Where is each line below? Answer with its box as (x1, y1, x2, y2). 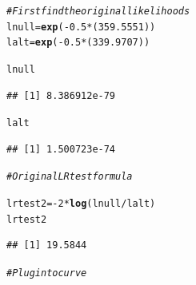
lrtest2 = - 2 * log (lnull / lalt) (6, 198, 156, 210)
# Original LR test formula (6, 171, 133, 183)
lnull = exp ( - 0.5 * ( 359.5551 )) (6, 21, 156, 33)
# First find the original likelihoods (6, 6, 190, 17)
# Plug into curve (6, 267, 87, 279)
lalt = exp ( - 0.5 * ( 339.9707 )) (6, 37, 150, 49)
